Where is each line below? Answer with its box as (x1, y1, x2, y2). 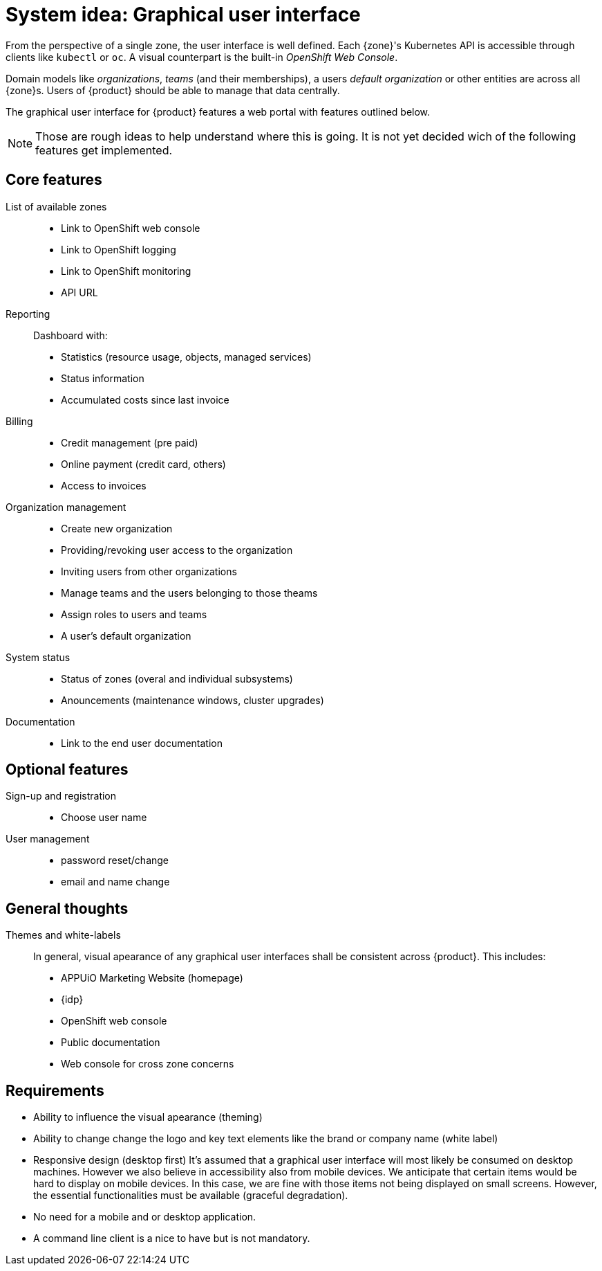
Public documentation (61, 1036, 160, 1049)
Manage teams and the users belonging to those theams (61, 586, 318, 599)
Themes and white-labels (6, 929, 121, 941)
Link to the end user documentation (61, 737, 223, 749)
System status (6, 651, 70, 663)
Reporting (6, 307, 50, 320)
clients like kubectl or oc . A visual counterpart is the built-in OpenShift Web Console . (6, 51, 398, 63)
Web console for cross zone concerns (61, 1058, 234, 1070)
